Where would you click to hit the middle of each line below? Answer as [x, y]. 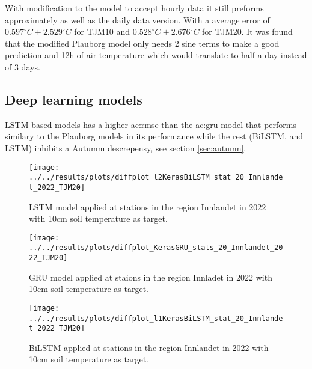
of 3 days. [23, 66]
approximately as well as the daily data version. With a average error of [137, 20]
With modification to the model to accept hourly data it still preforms [134, 8]
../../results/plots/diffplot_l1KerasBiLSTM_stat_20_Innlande [156, 318]
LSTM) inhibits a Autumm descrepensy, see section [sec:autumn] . [126, 148]
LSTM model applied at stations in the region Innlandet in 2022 [148, 206]
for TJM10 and [102, 32]
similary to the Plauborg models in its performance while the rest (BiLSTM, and [154, 136]
